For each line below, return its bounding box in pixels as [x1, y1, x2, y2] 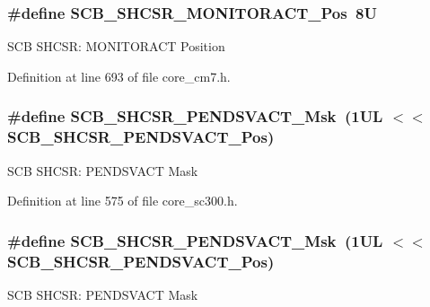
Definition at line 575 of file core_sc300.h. [7, 191, 238, 210]
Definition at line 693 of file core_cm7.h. [7, 66, 231, 85]
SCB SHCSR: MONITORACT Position [7, 37, 225, 56]
